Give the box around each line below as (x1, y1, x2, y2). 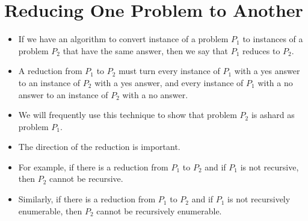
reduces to (242, 44, 280, 57)
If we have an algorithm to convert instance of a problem (18, 33, 229, 45)
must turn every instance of (119, 64, 220, 77)
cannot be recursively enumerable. (96, 204, 222, 217)
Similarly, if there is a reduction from (18, 193, 156, 205)
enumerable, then (18, 204, 82, 217)
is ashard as (251, 108, 295, 121)
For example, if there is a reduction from (18, 160, 168, 173)
